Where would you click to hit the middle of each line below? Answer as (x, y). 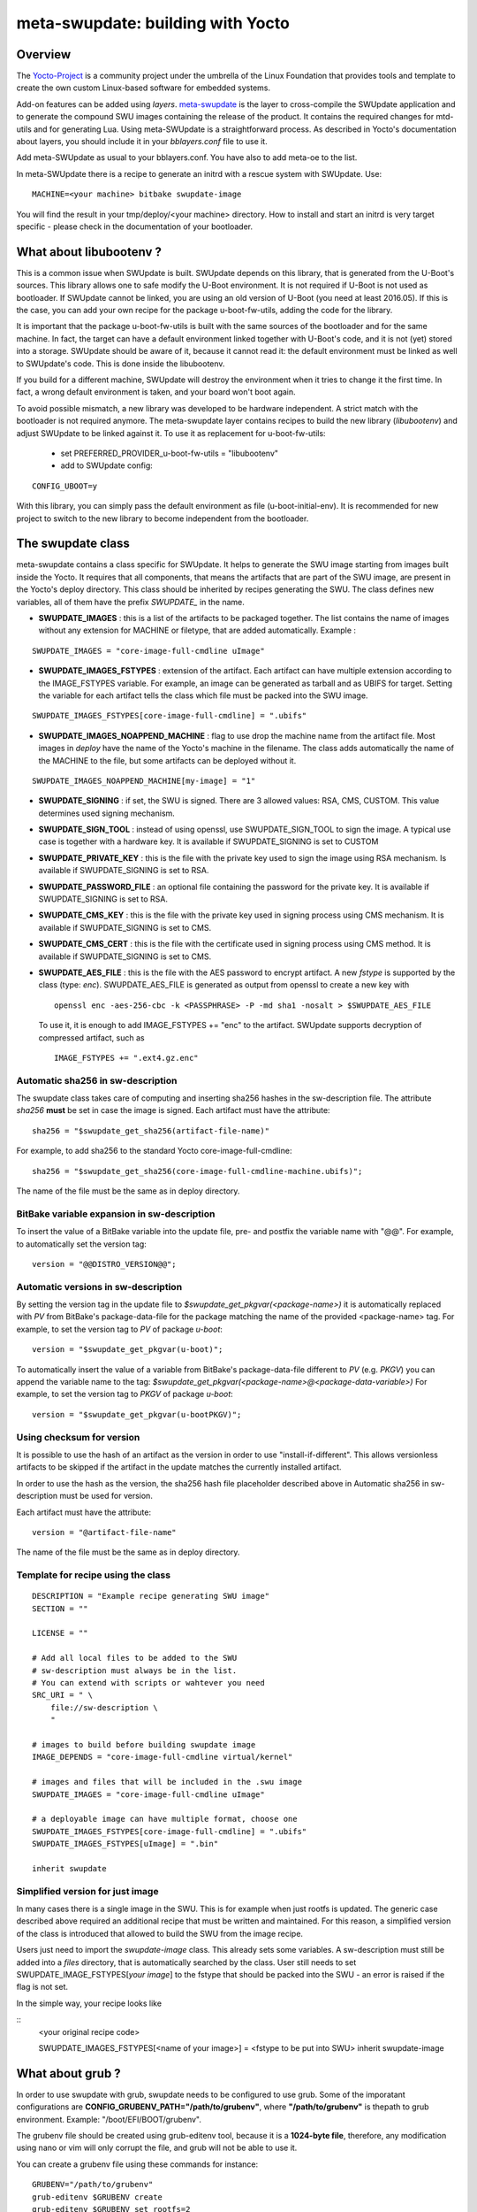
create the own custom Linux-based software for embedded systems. (144, 88)
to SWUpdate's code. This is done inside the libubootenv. (121, 364)
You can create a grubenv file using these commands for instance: (137, 2164)
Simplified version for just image (87, 1891)
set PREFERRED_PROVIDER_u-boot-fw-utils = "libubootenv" (169, 453)
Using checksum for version (78, 1437)
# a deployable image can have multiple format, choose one (165, 1819)
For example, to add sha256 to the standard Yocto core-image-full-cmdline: (154, 1151)
